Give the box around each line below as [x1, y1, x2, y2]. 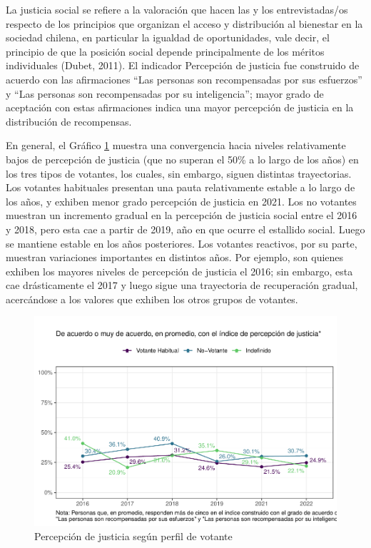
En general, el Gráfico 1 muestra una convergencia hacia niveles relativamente [6, 138, 346, 153]
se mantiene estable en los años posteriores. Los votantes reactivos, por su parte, [6, 235, 357, 250]
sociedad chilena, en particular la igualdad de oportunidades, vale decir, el [6, 30, 330, 45]
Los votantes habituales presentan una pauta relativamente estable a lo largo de [6, 180, 355, 195]
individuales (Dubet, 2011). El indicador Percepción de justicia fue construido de [6, 58, 360, 73]
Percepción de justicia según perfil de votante [34, 528, 233, 543]
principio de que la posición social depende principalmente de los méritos [6, 44, 325, 59]
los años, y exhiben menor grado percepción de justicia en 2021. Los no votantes [6, 193, 357, 208]
